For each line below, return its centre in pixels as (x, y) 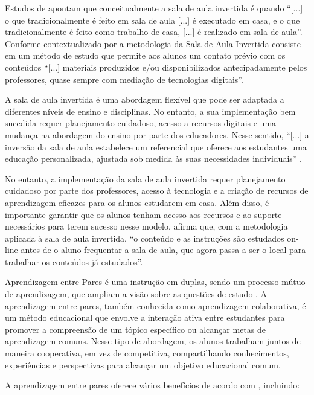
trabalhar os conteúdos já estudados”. (74, 261)
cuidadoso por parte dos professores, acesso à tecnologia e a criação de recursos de (157, 191)
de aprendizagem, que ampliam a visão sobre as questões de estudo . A (136, 294)
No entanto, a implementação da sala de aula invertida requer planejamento (145, 178)
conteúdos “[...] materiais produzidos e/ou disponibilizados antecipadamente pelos (156, 67)
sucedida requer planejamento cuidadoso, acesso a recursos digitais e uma (141, 123)
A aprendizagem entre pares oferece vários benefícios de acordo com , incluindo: (152, 385)
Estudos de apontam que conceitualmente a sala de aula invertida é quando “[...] (154, 8)
